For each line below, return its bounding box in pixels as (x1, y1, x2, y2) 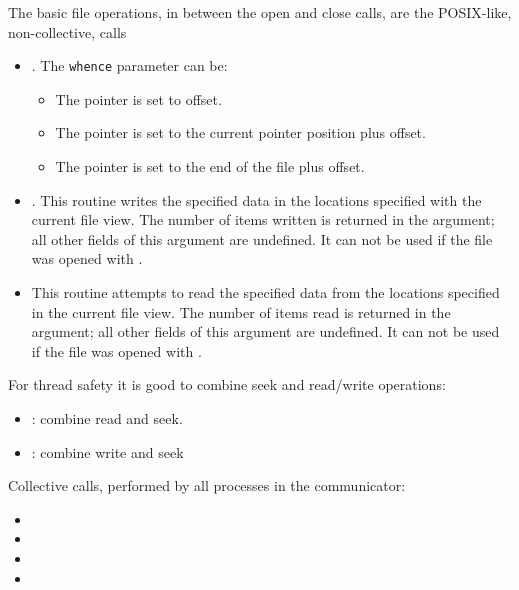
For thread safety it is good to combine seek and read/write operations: (8, 374, 446, 395)
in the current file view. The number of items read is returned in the (31, 301, 451, 322)
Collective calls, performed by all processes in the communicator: (8, 475, 406, 496)
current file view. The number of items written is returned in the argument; (31, 209, 495, 230)
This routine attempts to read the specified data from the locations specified (31, 282, 500, 302)
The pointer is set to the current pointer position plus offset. (55, 122, 426, 143)
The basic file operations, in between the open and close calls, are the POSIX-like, (8, 2, 512, 22)
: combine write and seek (31, 441, 184, 462)
